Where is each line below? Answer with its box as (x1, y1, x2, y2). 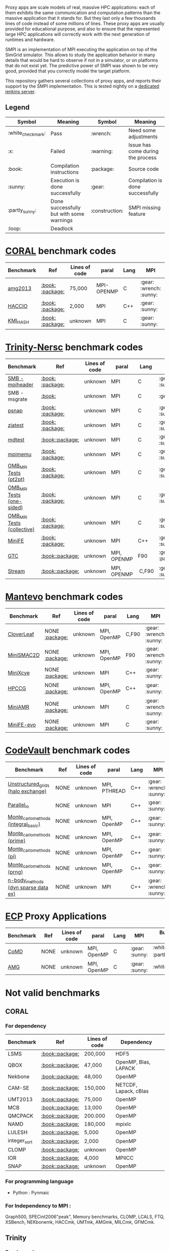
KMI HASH (8, 317, 29, 325)
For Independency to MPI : (5, 1202, 71, 1209)
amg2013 (8, 285, 32, 292)
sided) (8, 504, 23, 511)
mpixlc (115, 1121, 132, 1128)
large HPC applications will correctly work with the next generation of (5, 31, 150, 37)
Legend (5, 103, 30, 112)
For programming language (5, 1178, 74, 1185)
